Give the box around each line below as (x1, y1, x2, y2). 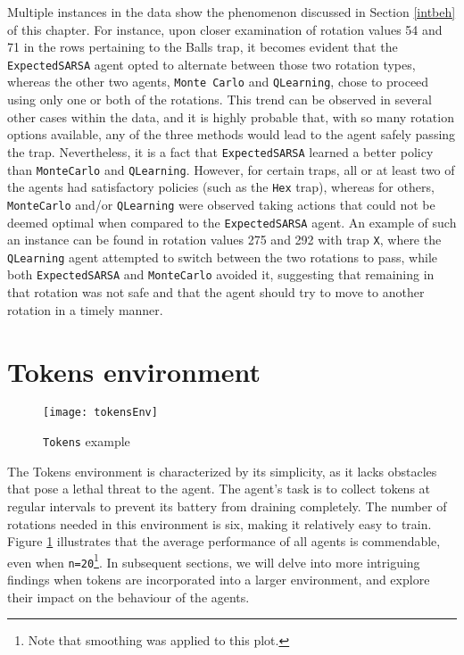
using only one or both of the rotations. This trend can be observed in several (7, 90, 432, 109)
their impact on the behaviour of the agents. (7, 587, 250, 606)
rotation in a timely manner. (7, 300, 163, 319)
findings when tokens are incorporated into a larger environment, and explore (7, 570, 430, 589)
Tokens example (43, 432, 130, 451)
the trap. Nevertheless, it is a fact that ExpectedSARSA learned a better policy (7, 142, 434, 161)
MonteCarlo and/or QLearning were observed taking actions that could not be (7, 195, 435, 213)
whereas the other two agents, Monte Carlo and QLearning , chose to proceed (7, 72, 429, 91)
